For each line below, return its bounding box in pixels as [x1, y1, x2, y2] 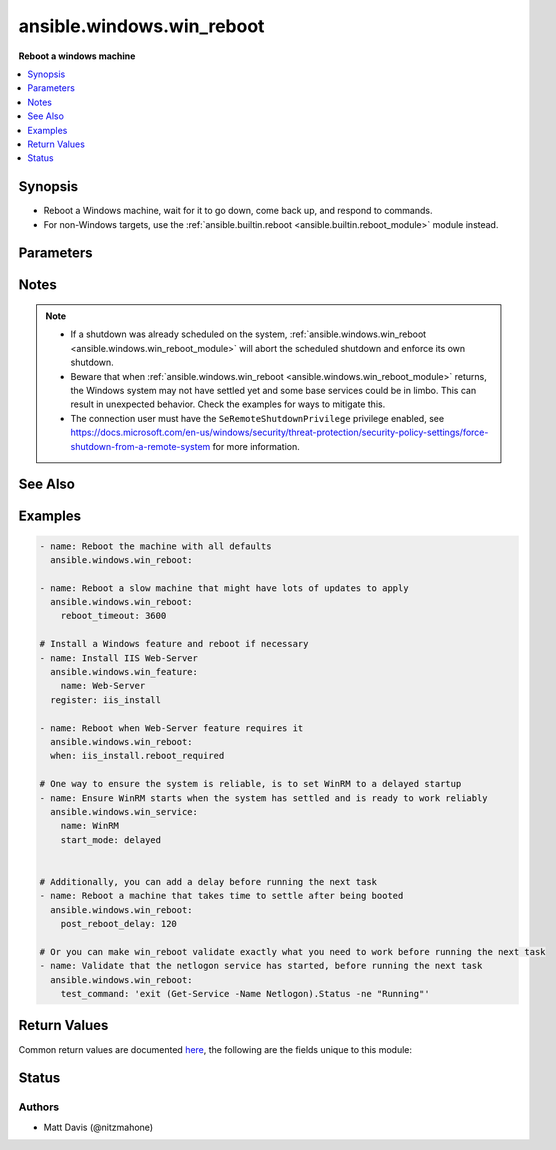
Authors [18, 1100, 60, 1114]
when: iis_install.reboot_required [50, 750, 225, 762]
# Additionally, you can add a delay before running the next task [39, 876, 378, 887]
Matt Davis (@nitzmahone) [43, 1121, 154, 1133]
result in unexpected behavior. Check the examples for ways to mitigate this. [70, 398, 386, 410]
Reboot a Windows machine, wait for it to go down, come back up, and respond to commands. [43, 205, 433, 217]
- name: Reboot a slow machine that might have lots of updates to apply [39, 582, 409, 594]
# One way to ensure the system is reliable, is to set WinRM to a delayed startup [39, 778, 462, 790]
